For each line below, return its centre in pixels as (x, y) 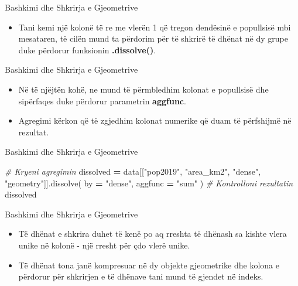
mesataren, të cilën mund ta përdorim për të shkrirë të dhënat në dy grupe (153, 38)
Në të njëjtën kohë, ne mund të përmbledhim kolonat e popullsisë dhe (143, 89)
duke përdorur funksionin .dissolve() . (87, 50)
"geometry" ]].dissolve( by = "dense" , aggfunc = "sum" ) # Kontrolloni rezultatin (149, 183)
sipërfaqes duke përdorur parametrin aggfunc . (102, 101)
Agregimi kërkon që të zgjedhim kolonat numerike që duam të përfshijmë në (155, 120)
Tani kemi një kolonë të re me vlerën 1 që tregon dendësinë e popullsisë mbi (155, 27)
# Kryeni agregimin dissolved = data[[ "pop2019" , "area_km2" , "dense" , (133, 171)
